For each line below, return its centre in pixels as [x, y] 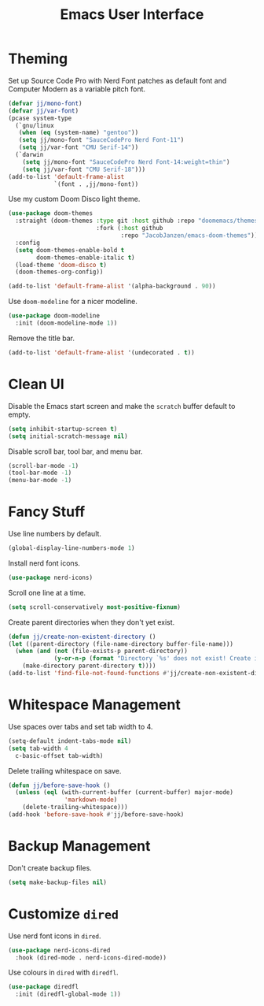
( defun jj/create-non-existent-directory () [82, 637]
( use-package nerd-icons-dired [59, 950]
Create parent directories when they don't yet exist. [92, 622]
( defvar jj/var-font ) [44, 111]
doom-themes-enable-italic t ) [86, 258]
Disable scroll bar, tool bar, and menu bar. [75, 451]
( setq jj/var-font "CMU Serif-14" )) [79, 147]
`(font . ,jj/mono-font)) [96, 184]
